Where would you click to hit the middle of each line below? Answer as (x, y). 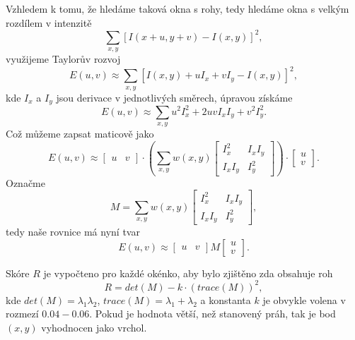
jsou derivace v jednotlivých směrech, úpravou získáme (174, 97)
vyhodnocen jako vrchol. (94, 327)
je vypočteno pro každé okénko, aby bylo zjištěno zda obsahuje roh (188, 273)
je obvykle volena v (304, 299)
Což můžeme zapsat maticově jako (80, 133)
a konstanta (226, 299)
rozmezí (22, 314)
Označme (25, 182)
